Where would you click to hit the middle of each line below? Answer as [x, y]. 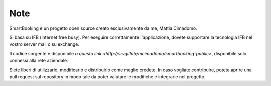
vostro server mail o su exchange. [44, 44]
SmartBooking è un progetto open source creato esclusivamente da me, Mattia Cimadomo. [103, 28]
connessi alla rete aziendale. [39, 61]
